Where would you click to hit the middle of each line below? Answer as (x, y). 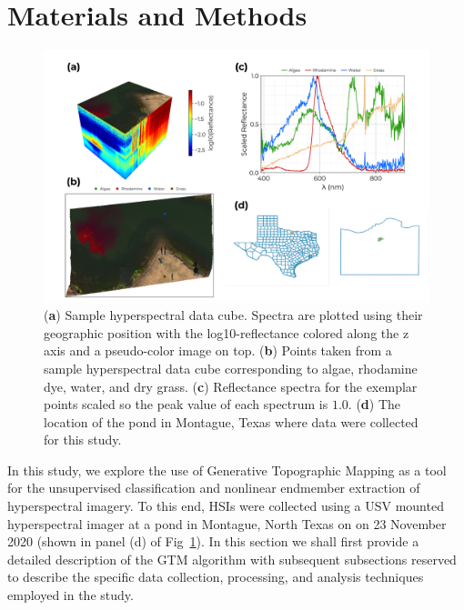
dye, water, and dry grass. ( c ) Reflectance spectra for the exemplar (231, 386)
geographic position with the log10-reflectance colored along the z (227, 332)
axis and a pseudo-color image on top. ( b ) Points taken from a (218, 350)
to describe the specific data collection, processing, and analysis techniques (216, 577)
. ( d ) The (374, 404)
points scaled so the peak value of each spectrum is (186, 404)
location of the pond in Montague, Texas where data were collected (231, 421)
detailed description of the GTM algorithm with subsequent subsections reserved (232, 559)
